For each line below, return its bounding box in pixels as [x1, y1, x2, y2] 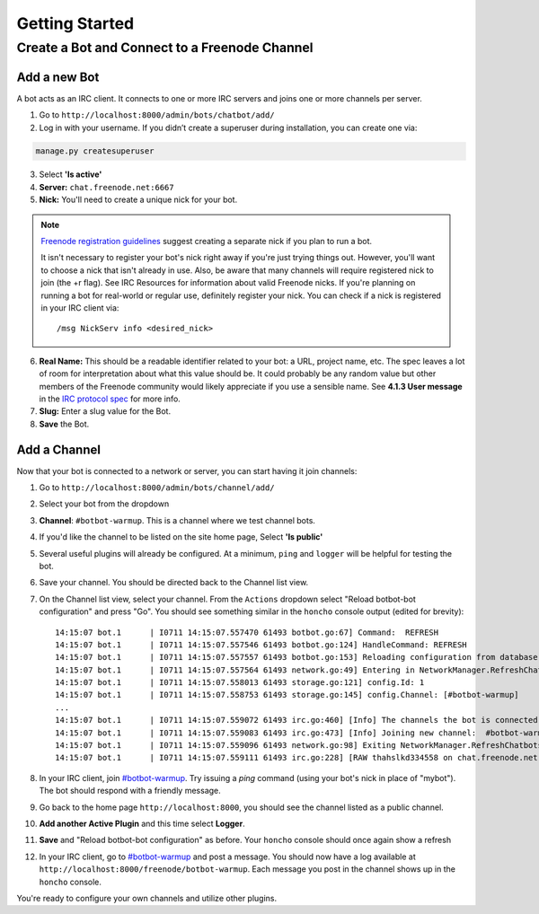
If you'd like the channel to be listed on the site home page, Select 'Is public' [39, 532, 323, 542]
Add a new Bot [16, 69, 100, 84]
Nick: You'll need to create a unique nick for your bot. [39, 194, 238, 206]
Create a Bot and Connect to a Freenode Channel [16, 40, 314, 56]
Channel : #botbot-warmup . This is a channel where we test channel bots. [39, 514, 316, 525]
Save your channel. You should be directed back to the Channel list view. [39, 577, 309, 588]
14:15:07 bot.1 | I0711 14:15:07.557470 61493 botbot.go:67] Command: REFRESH [55, 627, 439, 637]
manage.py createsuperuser [35, 146, 155, 156]
